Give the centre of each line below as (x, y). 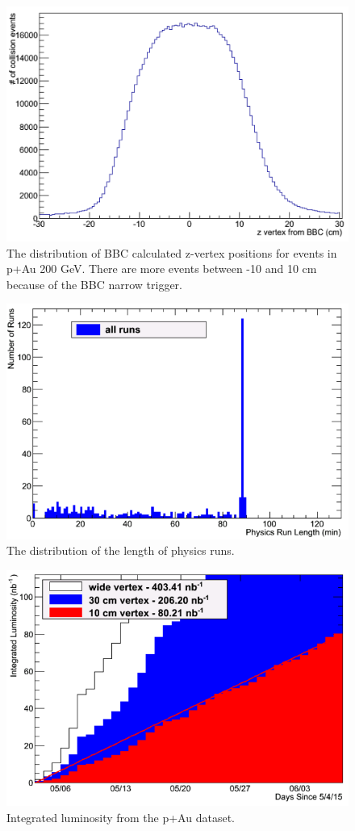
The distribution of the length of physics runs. (121, 550)
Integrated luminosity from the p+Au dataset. (121, 818)
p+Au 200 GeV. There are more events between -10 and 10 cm (162, 269)
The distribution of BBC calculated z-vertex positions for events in (172, 252)
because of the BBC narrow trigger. (94, 284)
